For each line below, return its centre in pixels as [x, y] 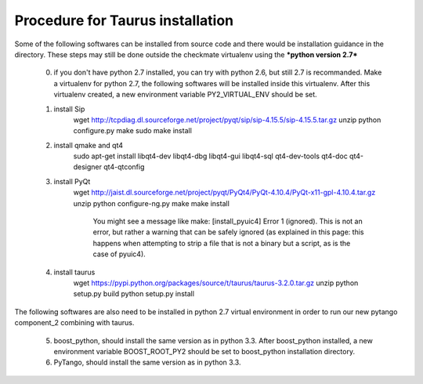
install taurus [74, 272]
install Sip [69, 109]
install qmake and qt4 [89, 145]
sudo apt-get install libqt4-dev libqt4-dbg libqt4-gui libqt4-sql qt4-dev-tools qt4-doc [210, 156]
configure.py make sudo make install [132, 131]
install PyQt [72, 181]
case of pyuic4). [119, 254]
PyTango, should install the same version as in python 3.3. [147, 362]
